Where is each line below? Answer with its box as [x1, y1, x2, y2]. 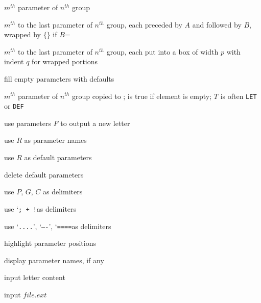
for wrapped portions [32, 56, 98, 67]
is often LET [220, 90, 257, 101]
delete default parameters [4, 169, 84, 180]
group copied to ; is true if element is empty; [72, 90, 212, 101]
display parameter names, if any [4, 255, 104, 265]
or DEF [4, 100, 24, 111]
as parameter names [24, 135, 87, 145]
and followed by [192, 19, 242, 30]
